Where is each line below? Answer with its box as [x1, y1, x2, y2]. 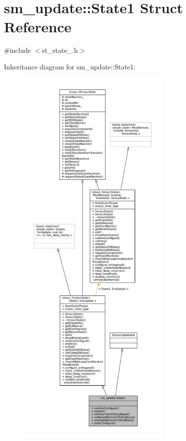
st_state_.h [42, 45, 78, 55]
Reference [4, 17, 72, 37]
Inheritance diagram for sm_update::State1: [4, 61, 136, 71]
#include [4, 45, 31, 55]
